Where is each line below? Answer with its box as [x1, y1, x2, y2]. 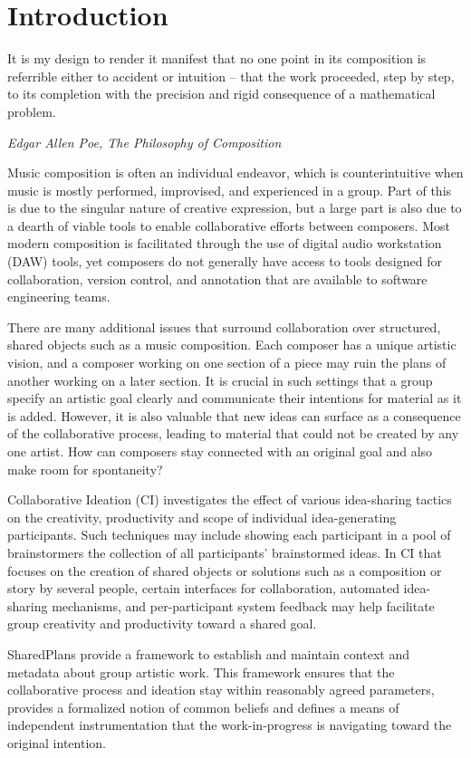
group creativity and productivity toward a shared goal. [7, 614, 317, 633]
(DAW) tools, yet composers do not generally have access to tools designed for [7, 252, 442, 271]
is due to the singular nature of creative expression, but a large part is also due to [7, 198, 462, 217]
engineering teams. [7, 287, 111, 306]
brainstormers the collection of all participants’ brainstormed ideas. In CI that [7, 542, 442, 561]
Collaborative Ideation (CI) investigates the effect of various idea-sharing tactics [7, 490, 452, 509]
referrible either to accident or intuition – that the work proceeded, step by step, [7, 66, 455, 85]
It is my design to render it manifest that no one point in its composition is [7, 49, 427, 68]
